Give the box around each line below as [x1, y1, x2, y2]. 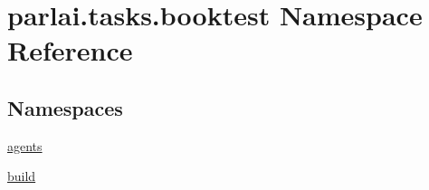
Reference [7, 32, 133, 69]
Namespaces [7, 93, 123, 121]
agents [7, 136, 43, 155]
